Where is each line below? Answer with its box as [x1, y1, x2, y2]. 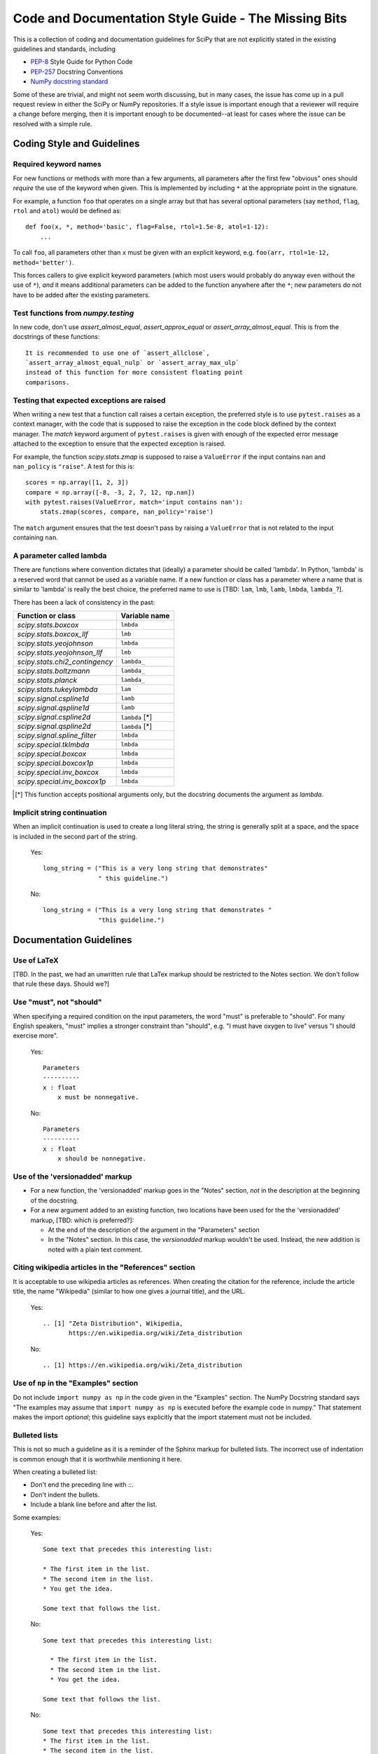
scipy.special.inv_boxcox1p [17, 776, 106, 786]
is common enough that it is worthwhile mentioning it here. [13, 1454, 182, 1463]
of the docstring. [30, 1196, 79, 1205]
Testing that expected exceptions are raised [13, 395, 166, 405]
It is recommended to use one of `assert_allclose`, [25, 349, 210, 357]
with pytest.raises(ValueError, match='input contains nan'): [25, 498, 244, 507]
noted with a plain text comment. [48, 1245, 143, 1254]
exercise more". [13, 1031, 59, 1040]
